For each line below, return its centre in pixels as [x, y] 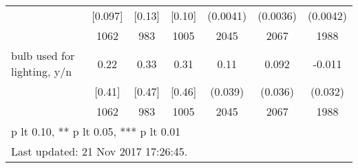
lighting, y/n [42, 71]
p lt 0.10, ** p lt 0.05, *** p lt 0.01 [96, 131]
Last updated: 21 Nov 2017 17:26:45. [99, 151]
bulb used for [43, 55]
